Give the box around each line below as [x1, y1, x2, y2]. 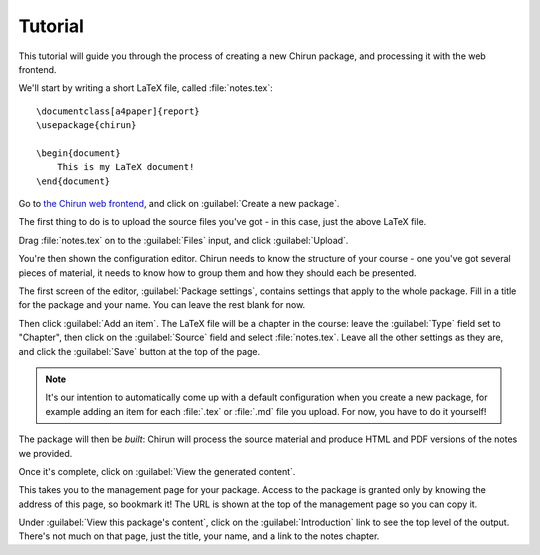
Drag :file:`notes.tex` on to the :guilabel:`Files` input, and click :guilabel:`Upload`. [18, 234, 349, 246]
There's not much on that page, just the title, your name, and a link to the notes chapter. [18, 530, 380, 542]
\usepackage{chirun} [36, 120, 137, 131]
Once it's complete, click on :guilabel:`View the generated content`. [18, 465, 296, 477]
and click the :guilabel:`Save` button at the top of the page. [18, 345, 261, 357]
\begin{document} [36, 147, 121, 159]
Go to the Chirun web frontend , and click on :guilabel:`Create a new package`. [18, 198, 340, 210]
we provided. [18, 447, 73, 459]
